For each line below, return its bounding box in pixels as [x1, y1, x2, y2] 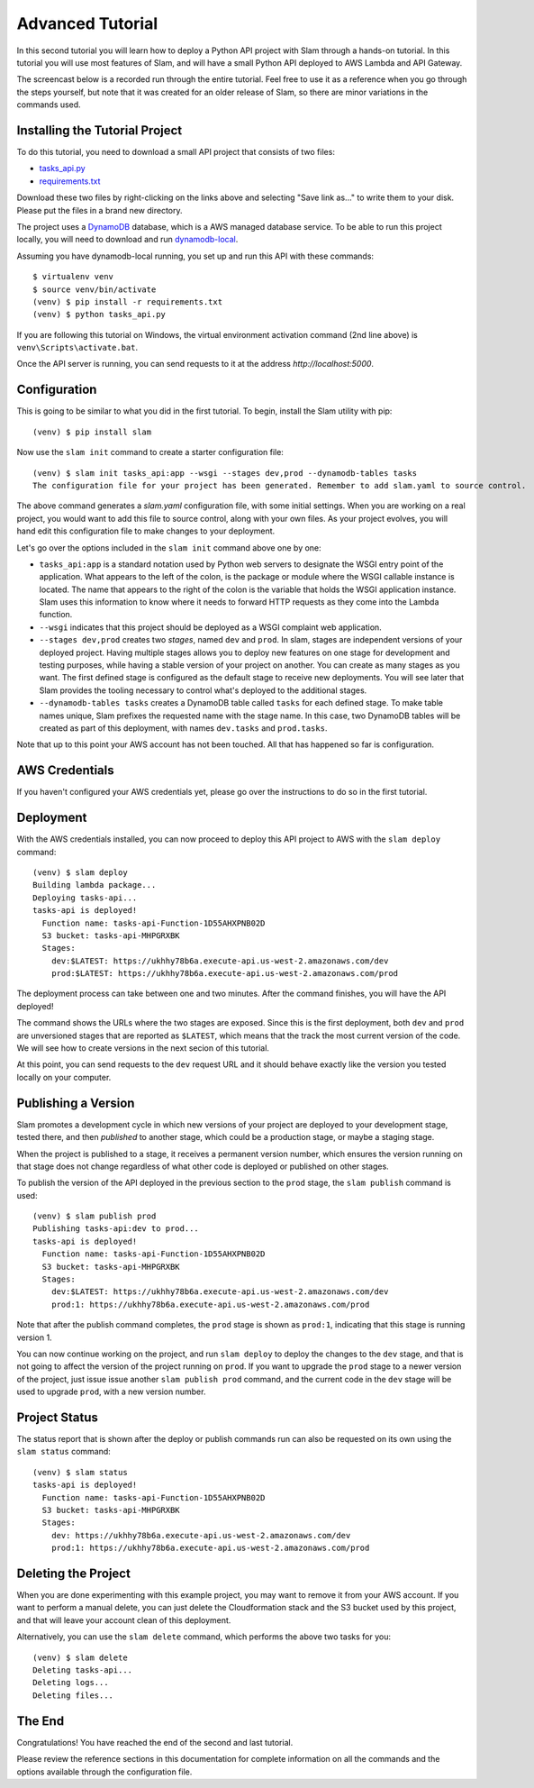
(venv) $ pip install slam [32, 426, 152, 437]
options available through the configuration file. [16, 1766, 193, 1777]
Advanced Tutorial [16, 14, 158, 33]
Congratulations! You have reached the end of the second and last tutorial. [16, 1737, 294, 1747]
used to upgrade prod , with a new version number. [16, 1386, 206, 1397]
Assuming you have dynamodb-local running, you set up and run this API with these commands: [16, 251, 374, 261]
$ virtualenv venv [32, 271, 114, 282]
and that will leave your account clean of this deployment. [16, 1614, 231, 1626]
